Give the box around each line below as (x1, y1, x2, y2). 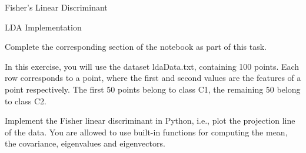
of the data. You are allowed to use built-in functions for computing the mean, (5, 125, 288, 138)
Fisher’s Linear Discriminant (5, 1, 108, 13)
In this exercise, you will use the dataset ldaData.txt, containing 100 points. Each (5, 60, 300, 72)
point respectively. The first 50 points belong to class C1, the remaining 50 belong (5, 83, 301, 95)
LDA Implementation (5, 21, 82, 33)
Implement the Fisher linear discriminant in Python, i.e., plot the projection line (5, 114, 295, 127)
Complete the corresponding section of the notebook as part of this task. (5, 40, 267, 53)
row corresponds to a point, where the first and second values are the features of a (5, 72, 301, 84)
